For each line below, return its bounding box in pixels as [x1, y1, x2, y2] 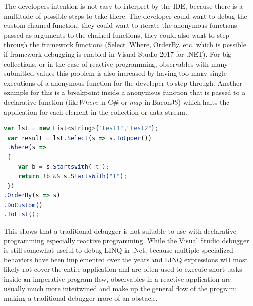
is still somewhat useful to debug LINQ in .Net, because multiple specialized [4, 245, 233, 255]
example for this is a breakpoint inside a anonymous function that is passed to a [4, 87, 246, 97]
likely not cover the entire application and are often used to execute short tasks [4, 264, 242, 274]
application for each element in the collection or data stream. [4, 106, 187, 117]
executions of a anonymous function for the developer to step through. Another [4, 77, 242, 88]
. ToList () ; [4, 211, 39, 218]
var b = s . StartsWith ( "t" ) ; [18, 163, 109, 170]
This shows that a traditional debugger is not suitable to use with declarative [4, 226, 236, 236]
